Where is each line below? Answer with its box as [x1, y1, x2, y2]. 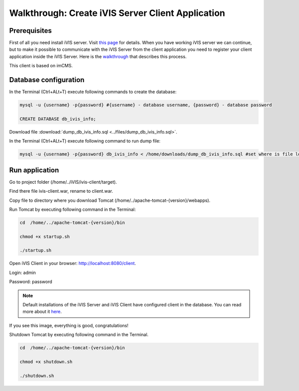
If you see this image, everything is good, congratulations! [9, 322, 129, 328]
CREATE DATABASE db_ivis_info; [19, 116, 97, 122]
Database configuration [9, 76, 85, 84]
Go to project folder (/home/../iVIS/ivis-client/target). [9, 179, 117, 185]
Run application [9, 166, 59, 174]
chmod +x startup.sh [19, 234, 70, 239]
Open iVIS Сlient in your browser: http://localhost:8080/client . [9, 261, 137, 266]
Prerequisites [9, 26, 52, 35]
